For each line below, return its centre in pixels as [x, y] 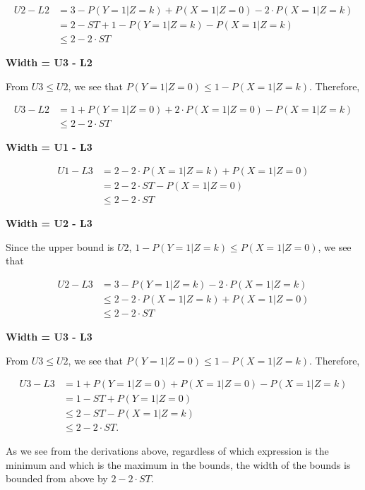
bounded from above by [57, 478]
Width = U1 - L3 [49, 147]
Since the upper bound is [60, 246]
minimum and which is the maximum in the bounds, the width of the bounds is [178, 464]
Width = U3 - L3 [49, 336]
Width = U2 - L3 [49, 223]
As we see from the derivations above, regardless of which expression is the [167, 451]
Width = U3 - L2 [49, 62]
